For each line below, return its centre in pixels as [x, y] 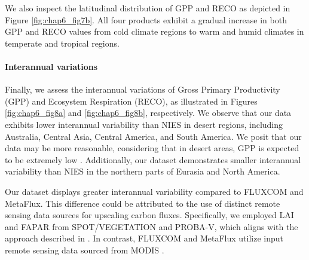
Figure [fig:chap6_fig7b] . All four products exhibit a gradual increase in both [146, 19]
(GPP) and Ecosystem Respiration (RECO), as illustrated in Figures [131, 101]
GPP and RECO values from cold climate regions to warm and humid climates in [154, 31]
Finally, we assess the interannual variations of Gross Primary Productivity [143, 89]
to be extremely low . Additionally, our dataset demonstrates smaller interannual [153, 159]
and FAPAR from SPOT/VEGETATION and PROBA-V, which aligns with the [152, 226]
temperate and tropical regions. [62, 43]
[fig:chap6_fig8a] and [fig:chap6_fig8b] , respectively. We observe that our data [148, 113]
